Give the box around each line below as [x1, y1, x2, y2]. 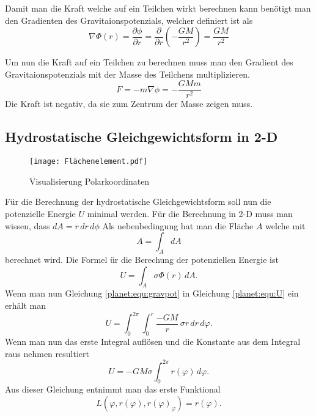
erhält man [5, 299, 46, 312]
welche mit [265, 219, 306, 232]
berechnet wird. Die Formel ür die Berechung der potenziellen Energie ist [5, 253, 279, 266]
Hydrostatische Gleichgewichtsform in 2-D [5, 127, 278, 146]
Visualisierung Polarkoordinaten [29, 174, 150, 187]
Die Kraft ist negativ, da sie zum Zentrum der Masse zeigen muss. [5, 97, 253, 110]
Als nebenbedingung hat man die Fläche [102, 219, 254, 232]
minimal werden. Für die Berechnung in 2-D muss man [87, 207, 293, 220]
